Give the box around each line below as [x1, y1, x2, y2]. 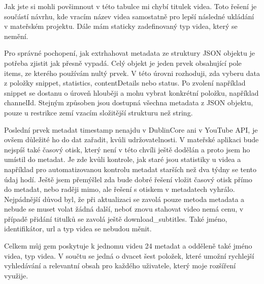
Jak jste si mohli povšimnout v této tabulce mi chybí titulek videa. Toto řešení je [4, 1, 257, 11]
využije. [4, 270, 28, 280]
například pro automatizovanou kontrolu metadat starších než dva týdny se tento [4, 164, 257, 174]
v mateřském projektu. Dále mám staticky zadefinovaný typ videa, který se [4, 21, 238, 31]
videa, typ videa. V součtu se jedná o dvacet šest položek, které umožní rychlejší [4, 250, 254, 261]
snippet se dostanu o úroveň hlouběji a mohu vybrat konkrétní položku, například [4, 87, 259, 98]
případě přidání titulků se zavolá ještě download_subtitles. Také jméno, [4, 213, 227, 224]
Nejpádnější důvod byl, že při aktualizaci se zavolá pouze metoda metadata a [4, 193, 245, 204]
